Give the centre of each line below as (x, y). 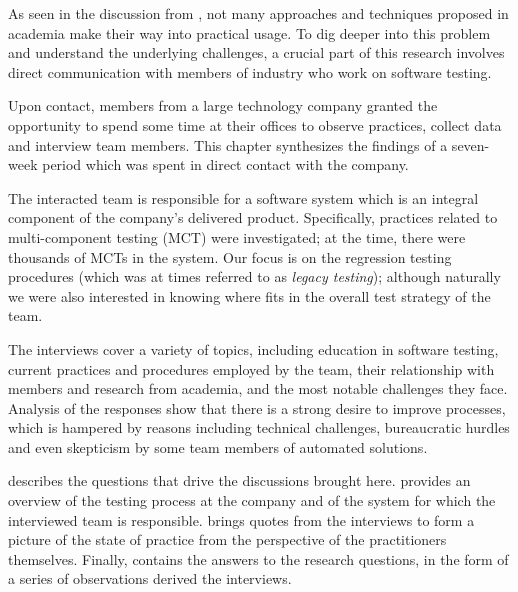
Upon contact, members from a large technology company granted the (223, 105)
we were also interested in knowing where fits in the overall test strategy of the (249, 295)
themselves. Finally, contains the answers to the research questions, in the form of (258, 558)
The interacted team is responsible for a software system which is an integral (243, 197)
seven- (470, 144)
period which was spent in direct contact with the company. (225, 164)
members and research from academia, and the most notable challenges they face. (258, 388)
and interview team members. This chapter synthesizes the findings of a (228, 144)
